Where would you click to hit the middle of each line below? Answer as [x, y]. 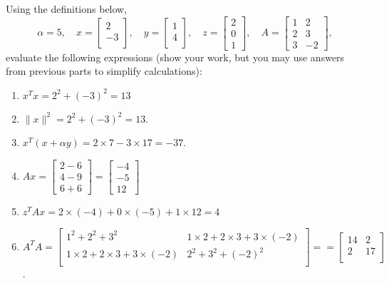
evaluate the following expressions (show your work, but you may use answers [175, 57]
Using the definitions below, [67, 9]
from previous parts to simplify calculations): [104, 71]
